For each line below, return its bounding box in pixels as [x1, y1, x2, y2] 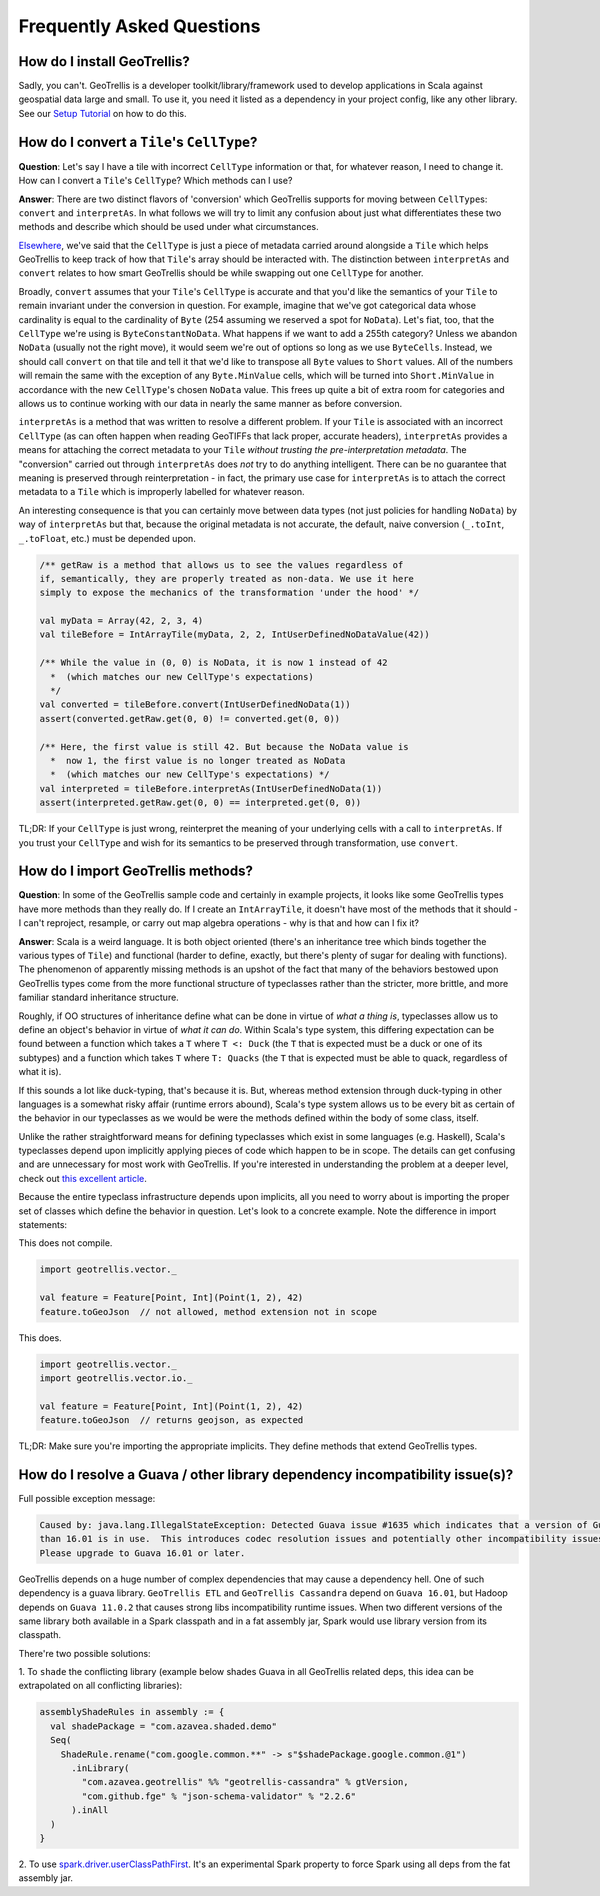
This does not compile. [18, 1237, 113, 1249]
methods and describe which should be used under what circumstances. [18, 221, 319, 233]
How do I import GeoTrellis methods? [18, 863, 254, 880]
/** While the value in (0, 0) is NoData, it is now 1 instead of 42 [39, 657, 388, 669]
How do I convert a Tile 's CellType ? [18, 133, 258, 150]
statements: [18, 1219, 68, 1231]
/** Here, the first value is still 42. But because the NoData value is [39, 741, 409, 752]
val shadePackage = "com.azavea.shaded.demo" [50, 1720, 277, 1732]
